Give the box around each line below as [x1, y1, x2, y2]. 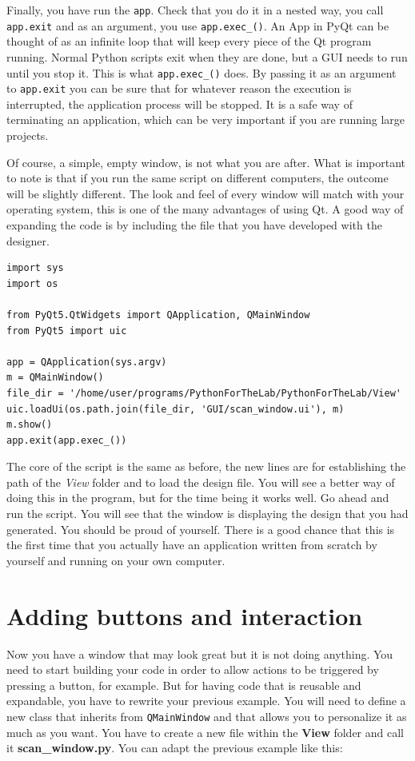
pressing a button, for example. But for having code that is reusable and [6, 676, 361, 693]
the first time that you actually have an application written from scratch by [6, 536, 377, 553]
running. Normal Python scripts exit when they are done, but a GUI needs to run [6, 48, 408, 65]
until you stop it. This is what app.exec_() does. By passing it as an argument [6, 64, 397, 81]
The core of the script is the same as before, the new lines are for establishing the [6, 458, 406, 475]
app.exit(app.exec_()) [6, 434, 127, 446]
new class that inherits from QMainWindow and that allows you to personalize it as [6, 707, 407, 724]
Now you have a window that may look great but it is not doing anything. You [6, 645, 393, 662]
